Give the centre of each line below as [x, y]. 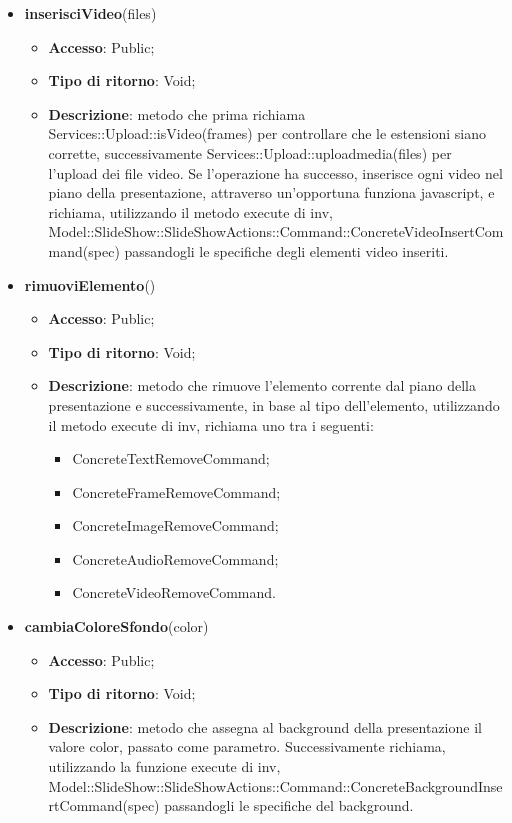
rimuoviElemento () [90, 284]
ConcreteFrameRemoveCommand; [176, 491]
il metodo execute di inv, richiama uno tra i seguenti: [211, 424]
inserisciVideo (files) [90, 13]
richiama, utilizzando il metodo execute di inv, [190, 211]
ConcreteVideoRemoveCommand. [174, 592]
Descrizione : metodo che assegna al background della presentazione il [265, 726]
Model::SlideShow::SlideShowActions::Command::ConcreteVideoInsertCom [276, 231]
